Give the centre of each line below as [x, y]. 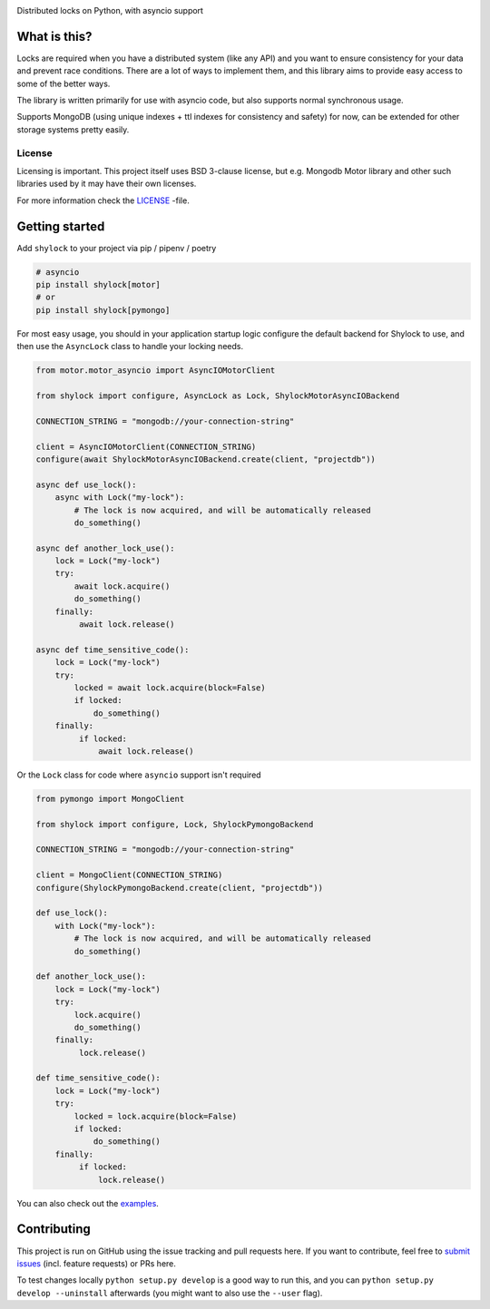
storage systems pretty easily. [73, 129]
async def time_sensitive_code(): [113, 650]
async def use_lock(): [86, 484]
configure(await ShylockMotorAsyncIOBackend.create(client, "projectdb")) [206, 459]
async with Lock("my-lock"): [120, 498]
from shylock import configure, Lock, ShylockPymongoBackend [175, 824]
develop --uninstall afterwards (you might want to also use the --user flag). [170, 1293]
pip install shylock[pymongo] [103, 310]
